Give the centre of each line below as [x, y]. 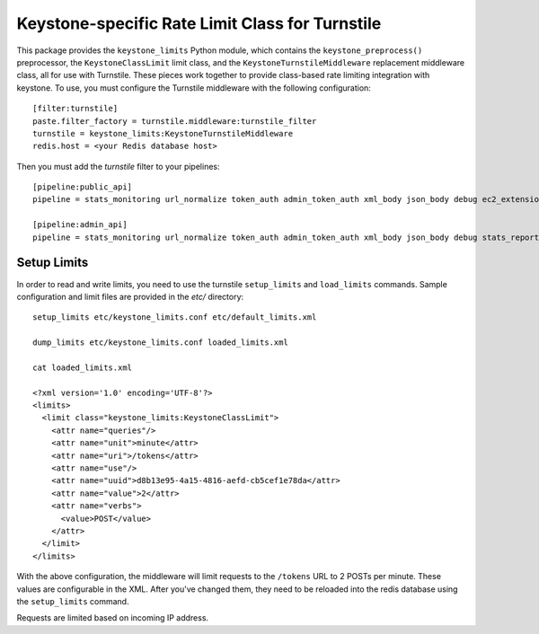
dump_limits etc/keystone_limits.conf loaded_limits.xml [161, 343]
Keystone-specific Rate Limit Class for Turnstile [199, 23]
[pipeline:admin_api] [80, 225]
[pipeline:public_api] [83, 187]
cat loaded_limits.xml [83, 367]
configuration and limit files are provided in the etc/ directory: [130, 296]
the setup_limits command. [73, 601]
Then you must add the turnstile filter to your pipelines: [118, 166]
